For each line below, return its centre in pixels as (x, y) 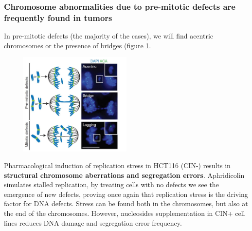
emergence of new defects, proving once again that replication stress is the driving (126, 194)
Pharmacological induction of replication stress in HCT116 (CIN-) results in (117, 165)
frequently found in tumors (58, 17)
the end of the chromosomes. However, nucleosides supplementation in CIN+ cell (125, 213)
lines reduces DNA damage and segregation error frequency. (93, 222)
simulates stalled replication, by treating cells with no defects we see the (111, 184)
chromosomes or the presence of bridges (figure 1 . (78, 45)
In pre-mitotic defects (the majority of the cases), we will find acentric (109, 36)
